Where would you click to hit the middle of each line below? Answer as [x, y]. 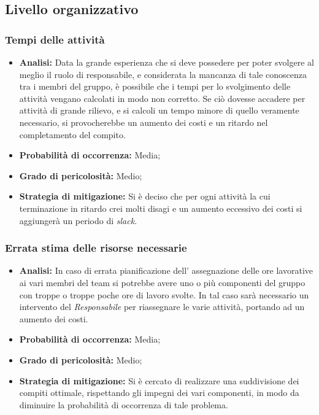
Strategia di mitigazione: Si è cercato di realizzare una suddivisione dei [159, 380]
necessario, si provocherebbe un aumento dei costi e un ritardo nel [144, 122]
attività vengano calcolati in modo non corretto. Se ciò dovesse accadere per [162, 98]
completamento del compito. [72, 134]
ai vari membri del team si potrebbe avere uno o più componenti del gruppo [162, 282]
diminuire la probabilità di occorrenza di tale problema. [124, 404]
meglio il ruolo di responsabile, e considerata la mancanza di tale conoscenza [163, 74]
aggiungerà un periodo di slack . [78, 220]
